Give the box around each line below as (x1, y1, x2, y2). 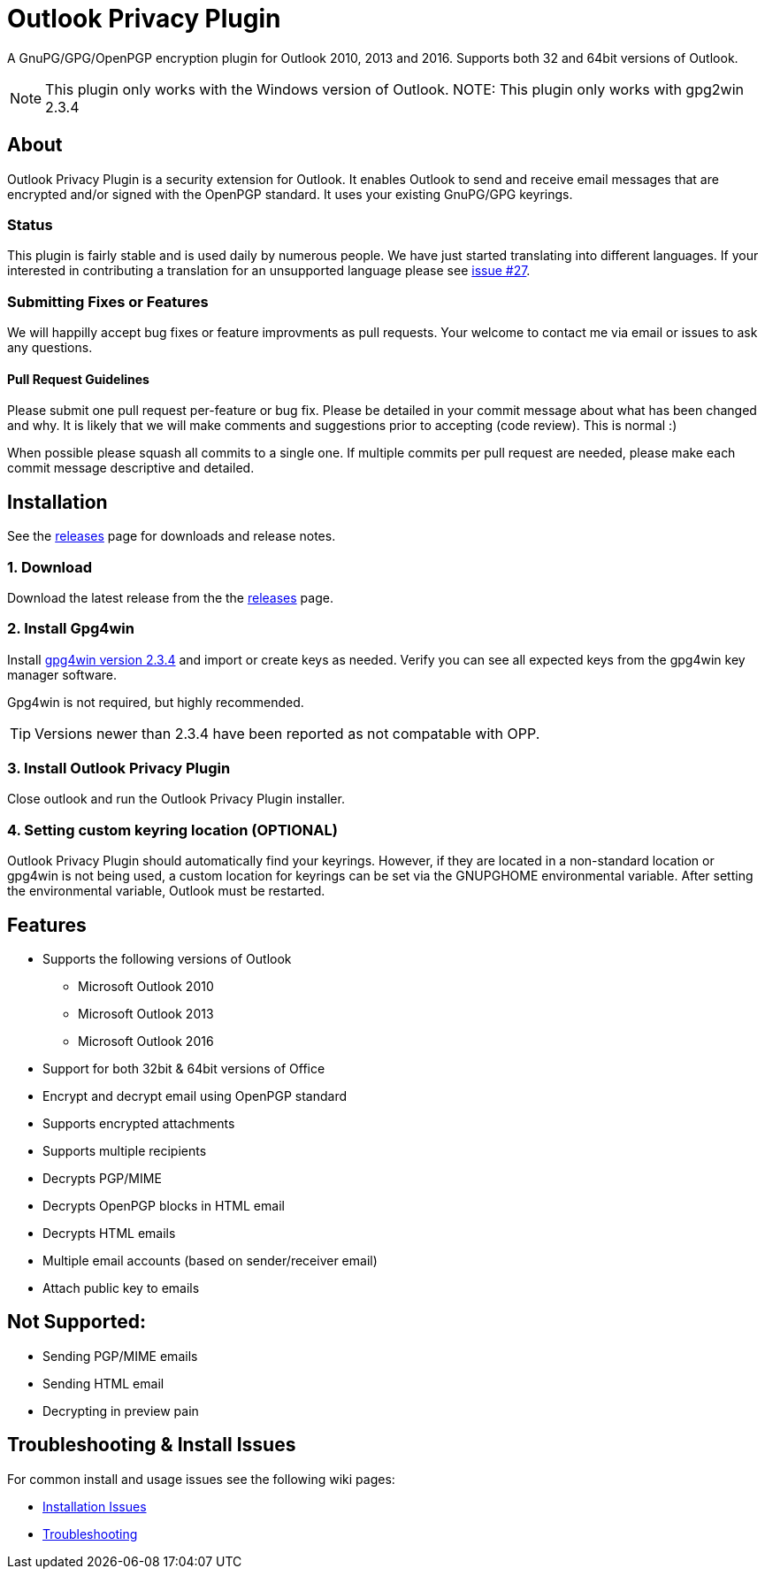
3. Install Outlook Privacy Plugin (7, 759, 231, 778)
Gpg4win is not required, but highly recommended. (7, 694, 304, 710)
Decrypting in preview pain (42, 1403, 199, 1418)
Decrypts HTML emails (42, 1226, 176, 1241)
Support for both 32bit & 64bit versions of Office (42, 1061, 325, 1076)
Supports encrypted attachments (42, 1116, 235, 1131)
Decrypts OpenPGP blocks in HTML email (42, 1198, 285, 1213)
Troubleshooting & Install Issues (7, 1434, 296, 1457)
